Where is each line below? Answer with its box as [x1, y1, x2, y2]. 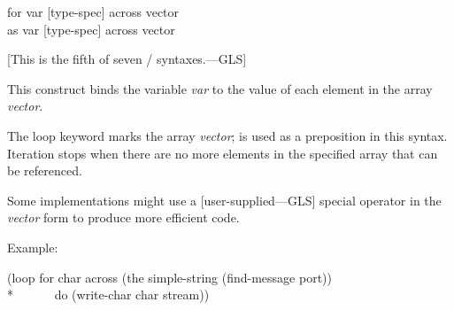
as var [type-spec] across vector [7, 19, 175, 38]
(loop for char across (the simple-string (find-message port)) [7, 267, 332, 286]
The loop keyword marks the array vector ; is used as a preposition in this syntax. [7, 126, 448, 144]
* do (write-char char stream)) [7, 285, 210, 304]
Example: [7, 237, 58, 256]
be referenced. [7, 161, 82, 180]
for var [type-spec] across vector [7, 3, 180, 20]
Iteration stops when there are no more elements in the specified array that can [7, 143, 438, 162]
